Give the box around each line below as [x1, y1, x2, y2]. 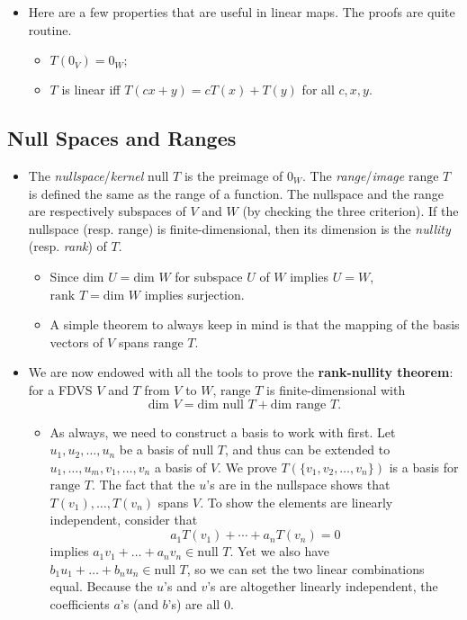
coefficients [49, 594, 110, 613]
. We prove [218, 457, 277, 476]
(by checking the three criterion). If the [242, 202, 459, 220]
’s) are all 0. [167, 594, 234, 613]
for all [301, 80, 335, 99]
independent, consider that [49, 510, 198, 529]
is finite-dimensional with [266, 380, 406, 399]
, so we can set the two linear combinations [186, 559, 425, 578]
